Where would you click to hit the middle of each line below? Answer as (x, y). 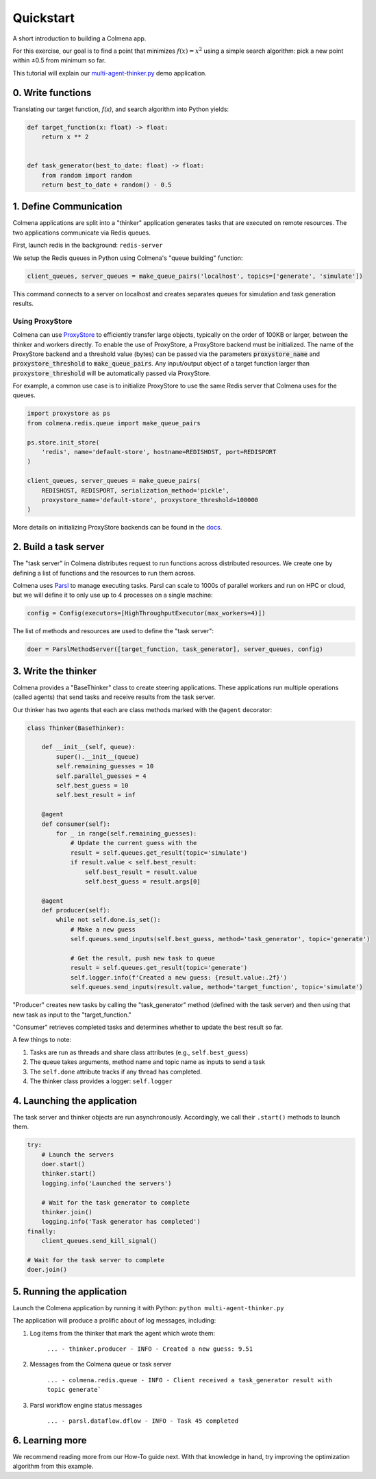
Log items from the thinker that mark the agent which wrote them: (123, 1333)
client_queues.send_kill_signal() (99, 1241)
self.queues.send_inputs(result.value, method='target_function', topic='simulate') (216, 987)
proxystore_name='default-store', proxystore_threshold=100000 (150, 500)
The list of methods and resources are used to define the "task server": (113, 631)
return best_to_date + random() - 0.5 (106, 185)
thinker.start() (68, 1174)
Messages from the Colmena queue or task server (101, 1364)
